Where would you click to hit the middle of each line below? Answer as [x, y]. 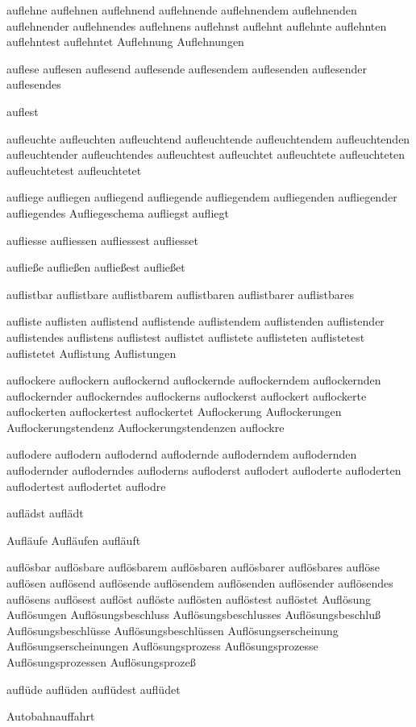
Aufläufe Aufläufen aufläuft [74, 540]
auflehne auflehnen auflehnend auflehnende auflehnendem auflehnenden [182, 10]
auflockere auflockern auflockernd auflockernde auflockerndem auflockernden [194, 380]
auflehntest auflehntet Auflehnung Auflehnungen [125, 42]
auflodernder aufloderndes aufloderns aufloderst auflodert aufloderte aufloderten [204, 470]
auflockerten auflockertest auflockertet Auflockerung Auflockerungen [174, 411]
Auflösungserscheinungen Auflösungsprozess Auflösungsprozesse [162, 646]
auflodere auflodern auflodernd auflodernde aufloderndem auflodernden [182, 454]
